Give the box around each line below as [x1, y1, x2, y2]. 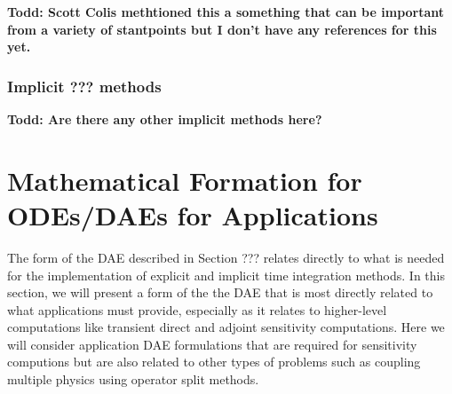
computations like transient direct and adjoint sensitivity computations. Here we [7, 318, 445, 336]
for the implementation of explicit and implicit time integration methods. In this [7, 265, 445, 284]
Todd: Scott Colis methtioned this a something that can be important [7, 3, 445, 20]
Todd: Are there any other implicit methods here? [7, 110, 322, 128]
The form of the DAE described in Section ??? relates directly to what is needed [7, 248, 445, 266]
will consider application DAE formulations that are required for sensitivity [7, 335, 417, 353]
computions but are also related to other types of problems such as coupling [7, 352, 421, 371]
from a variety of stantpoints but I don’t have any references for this [7, 20, 437, 38]
